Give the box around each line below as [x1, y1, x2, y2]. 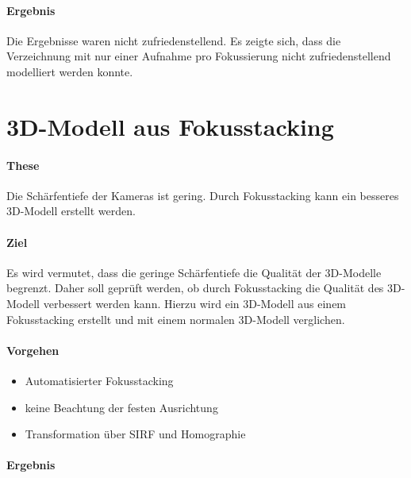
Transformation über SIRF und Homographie [25, 426, 246, 442]
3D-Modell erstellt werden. [6, 202, 136, 219]
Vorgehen [6, 341, 60, 358]
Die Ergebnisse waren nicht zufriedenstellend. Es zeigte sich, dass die [6, 32, 341, 48]
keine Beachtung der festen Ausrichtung [25, 399, 218, 415]
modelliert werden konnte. [6, 63, 133, 79]
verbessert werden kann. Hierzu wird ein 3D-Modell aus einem [43, 295, 347, 311]
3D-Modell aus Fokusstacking [6, 110, 334, 142]
